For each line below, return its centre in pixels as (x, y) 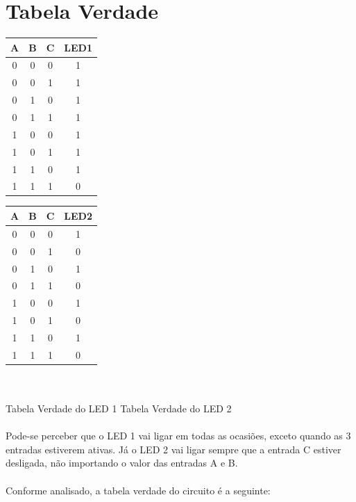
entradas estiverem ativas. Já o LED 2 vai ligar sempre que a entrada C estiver (173, 449)
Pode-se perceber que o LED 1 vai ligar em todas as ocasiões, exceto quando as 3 (178, 436)
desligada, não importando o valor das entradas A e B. (122, 463)
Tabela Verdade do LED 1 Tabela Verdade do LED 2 (119, 408)
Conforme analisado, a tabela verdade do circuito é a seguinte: (138, 490)
